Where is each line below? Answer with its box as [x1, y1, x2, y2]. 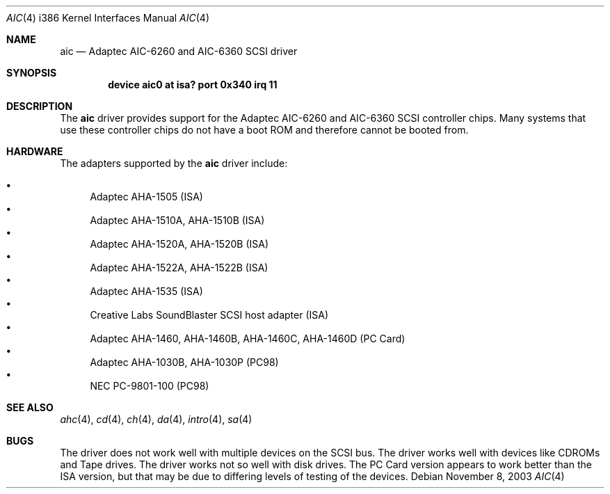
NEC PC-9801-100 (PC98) [90, 380, 209, 392]
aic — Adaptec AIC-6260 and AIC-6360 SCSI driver [60, 45, 298, 57]
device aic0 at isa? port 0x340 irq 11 [108, 79, 278, 90]
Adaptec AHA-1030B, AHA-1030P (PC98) [90, 356, 279, 368]
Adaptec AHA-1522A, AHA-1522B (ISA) [90, 262, 268, 273]
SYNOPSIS [6, 67, 57, 79]
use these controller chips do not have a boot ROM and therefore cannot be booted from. [60, 124, 469, 136]
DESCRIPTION [6, 100, 73, 112]
